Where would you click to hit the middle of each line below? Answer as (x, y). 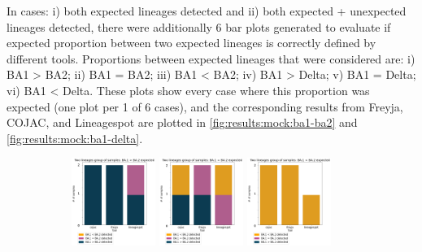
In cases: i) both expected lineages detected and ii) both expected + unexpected (207, 11)
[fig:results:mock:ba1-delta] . (75, 138)
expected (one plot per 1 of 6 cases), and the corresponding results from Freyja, (205, 106)
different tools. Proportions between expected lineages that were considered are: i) (211, 58)
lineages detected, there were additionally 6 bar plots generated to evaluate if (199, 26)
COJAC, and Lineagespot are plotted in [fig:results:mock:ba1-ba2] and (182, 122)
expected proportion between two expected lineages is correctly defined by (191, 43)
